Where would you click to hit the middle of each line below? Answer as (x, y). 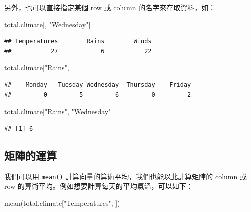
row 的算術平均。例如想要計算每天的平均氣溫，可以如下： (99, 186)
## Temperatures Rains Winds (78, 41)
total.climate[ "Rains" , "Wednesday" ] (59, 111)
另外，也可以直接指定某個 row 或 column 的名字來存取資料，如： (110, 7)
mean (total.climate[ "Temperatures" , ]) (62, 203)
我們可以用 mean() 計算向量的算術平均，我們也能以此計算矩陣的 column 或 (125, 176)
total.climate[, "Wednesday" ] (47, 24)
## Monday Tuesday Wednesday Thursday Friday (98, 85)
